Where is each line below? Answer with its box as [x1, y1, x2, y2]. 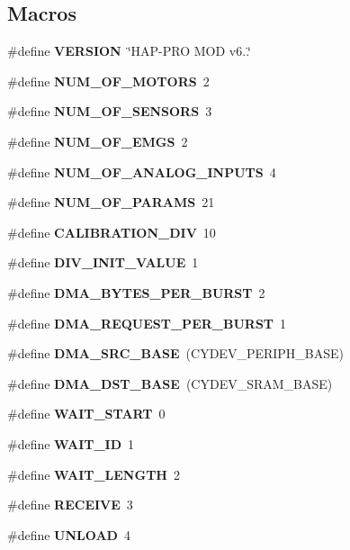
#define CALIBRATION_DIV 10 [7, 222, 216, 241]
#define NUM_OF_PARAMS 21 [7, 193, 215, 212]
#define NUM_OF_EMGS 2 [7, 131, 188, 150]
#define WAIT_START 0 [7, 404, 166, 423]
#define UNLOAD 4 [7, 525, 130, 544]
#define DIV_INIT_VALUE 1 [7, 253, 199, 272]
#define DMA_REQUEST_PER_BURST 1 [7, 313, 287, 332]
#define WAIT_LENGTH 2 [7, 464, 180, 483]
